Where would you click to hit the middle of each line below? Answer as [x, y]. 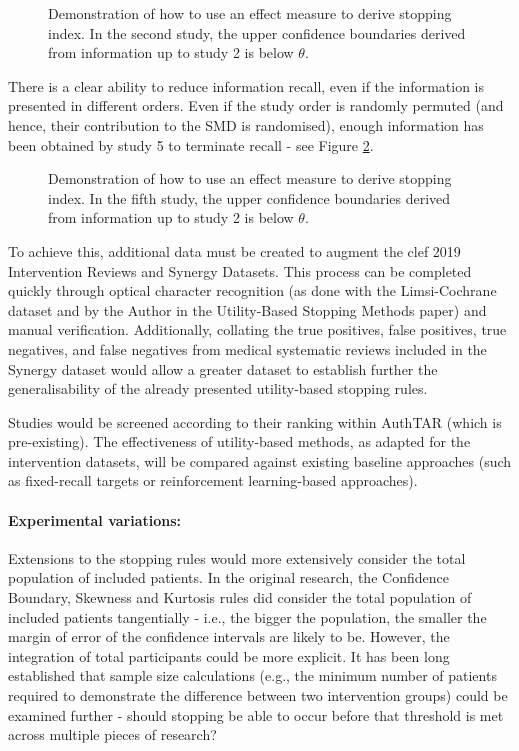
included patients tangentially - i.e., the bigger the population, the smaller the [247, 616]
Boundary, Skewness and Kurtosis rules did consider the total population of [240, 597]
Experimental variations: [95, 519]
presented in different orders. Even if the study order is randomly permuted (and [256, 105]
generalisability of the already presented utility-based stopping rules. [218, 388]
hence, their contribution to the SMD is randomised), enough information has [246, 124]
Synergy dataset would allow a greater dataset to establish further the [223, 368]
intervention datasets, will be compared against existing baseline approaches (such [260, 460]
